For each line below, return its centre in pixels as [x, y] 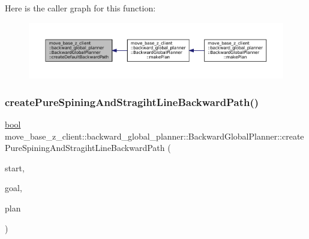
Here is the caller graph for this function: [80, 8]
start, [15, 167]
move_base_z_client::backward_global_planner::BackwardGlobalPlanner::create [154, 136]
